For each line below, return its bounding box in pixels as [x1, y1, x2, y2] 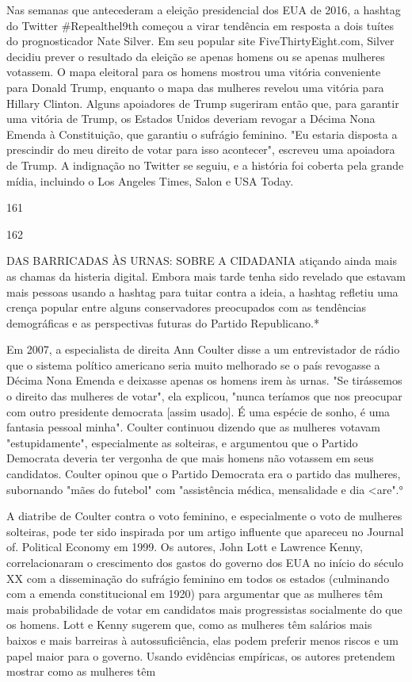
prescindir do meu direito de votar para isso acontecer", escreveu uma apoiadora [6, 141, 395, 158]
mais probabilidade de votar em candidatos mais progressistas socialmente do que [6, 600, 402, 617]
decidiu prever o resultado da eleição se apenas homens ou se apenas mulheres [6, 48, 385, 64]
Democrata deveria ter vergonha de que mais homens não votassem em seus [6, 450, 374, 466]
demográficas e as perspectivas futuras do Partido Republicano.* [6, 314, 319, 331]
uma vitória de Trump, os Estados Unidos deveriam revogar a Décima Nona [6, 110, 376, 127]
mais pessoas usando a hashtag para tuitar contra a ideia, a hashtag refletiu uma [6, 283, 399, 300]
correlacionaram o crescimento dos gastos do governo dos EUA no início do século [6, 554, 403, 570]
